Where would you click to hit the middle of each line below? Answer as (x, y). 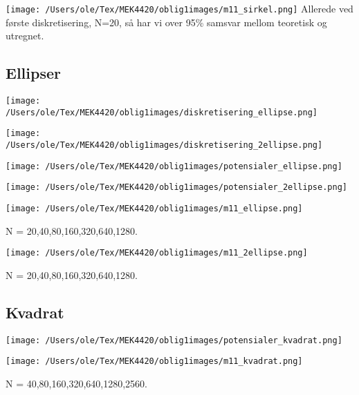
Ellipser (33, 73)
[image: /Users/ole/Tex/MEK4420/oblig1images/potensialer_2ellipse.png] (176, 187)
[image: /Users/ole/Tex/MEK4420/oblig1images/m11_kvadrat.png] (154, 362)
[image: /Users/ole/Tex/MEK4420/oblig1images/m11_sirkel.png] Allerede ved (179, 8)
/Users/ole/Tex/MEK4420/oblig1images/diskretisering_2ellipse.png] (164, 145)
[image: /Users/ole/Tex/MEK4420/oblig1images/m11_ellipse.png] (154, 208)
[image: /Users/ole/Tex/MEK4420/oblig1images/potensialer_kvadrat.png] (174, 340)
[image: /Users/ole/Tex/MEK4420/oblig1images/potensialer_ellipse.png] (174, 166)
